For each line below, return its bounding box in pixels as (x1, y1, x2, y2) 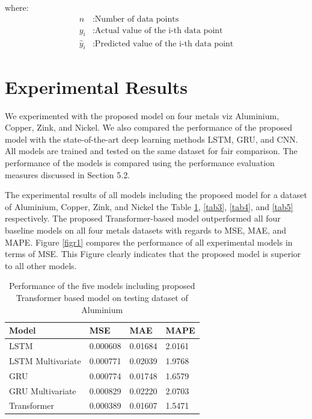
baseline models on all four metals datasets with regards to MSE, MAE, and (5, 223, 287, 236)
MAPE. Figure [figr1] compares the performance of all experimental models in (5, 235, 293, 248)
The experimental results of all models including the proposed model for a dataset (5, 188, 307, 201)
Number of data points (94, 14, 179, 23)
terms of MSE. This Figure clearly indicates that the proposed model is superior (5, 247, 301, 260)
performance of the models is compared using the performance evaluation (5, 157, 275, 169)
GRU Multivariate (9, 384, 76, 397)
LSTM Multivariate (9, 354, 81, 367)
